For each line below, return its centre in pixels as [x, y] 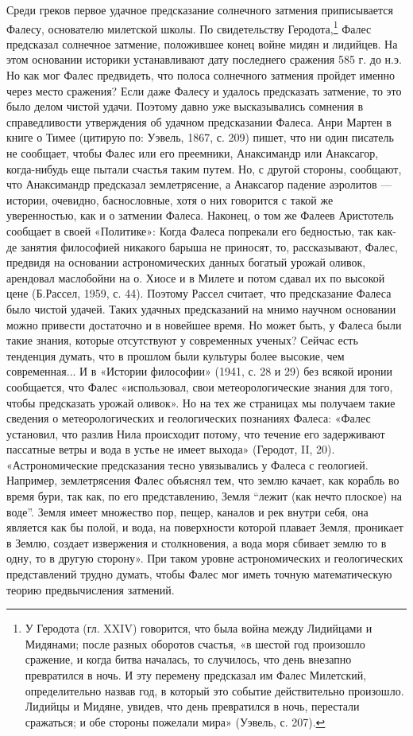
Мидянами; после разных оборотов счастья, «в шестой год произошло [195, 643]
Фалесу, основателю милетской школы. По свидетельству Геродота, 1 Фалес [189, 27]
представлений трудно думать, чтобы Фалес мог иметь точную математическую [199, 574]
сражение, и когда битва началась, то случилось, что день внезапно [188, 659]
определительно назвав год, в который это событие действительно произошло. [214, 690]
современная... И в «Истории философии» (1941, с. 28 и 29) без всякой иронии [200, 371]
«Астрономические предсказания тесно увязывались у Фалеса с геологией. [187, 464]
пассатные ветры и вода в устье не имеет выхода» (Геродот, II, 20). [171, 449]
